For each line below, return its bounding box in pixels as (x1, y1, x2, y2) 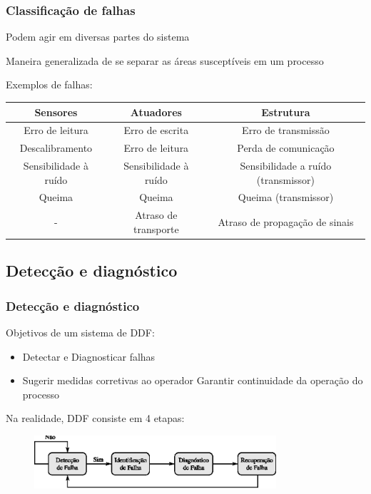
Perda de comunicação (237, 140, 335, 155)
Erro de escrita (123, 123, 189, 138)
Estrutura (261, 104, 310, 119)
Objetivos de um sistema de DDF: (6, 325, 155, 339)
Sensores (34, 104, 78, 119)
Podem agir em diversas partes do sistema (6, 29, 190, 44)
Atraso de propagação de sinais (218, 215, 354, 230)
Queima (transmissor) (238, 190, 334, 205)
